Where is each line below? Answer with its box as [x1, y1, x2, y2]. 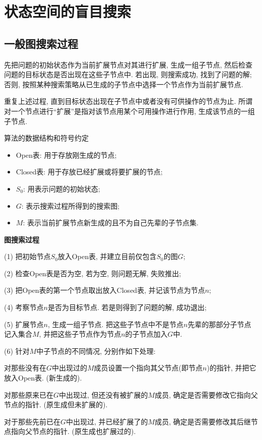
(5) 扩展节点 [4, 319, 44, 329]
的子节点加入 [125, 329, 168, 339]
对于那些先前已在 [4, 416, 60, 426]
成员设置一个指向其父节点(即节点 [94, 362, 203, 373]
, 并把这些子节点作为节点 [39, 329, 121, 339]
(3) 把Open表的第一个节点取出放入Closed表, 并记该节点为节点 [4, 285, 205, 295]
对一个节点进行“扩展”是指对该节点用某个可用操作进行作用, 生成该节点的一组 [4, 105, 255, 116]
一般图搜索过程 [4, 35, 78, 51]
